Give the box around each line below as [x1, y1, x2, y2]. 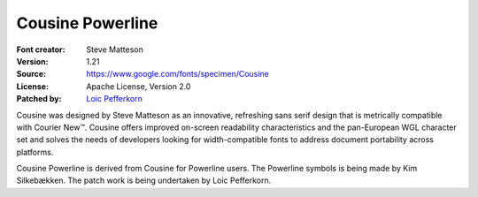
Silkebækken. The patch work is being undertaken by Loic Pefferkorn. [16, 175, 272, 186]
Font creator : [16, 44, 66, 55]
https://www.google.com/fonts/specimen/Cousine [86, 69, 269, 80]
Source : [16, 69, 47, 80]
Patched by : [16, 94, 62, 104]
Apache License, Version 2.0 [86, 80, 191, 92]
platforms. [16, 147, 54, 157]
